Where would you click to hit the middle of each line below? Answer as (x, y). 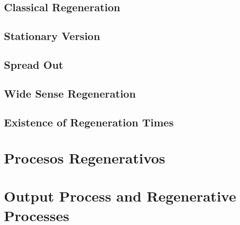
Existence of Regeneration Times (89, 122)
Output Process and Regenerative (120, 196)
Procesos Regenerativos (85, 158)
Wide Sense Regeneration (70, 93)
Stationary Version (52, 36)
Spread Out (34, 64)
